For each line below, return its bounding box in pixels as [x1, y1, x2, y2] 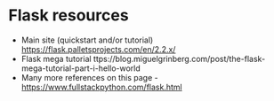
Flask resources [8, 5, 130, 26]
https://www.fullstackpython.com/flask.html [20, 82, 183, 92]
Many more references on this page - [20, 72, 158, 82]
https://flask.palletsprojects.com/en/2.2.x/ [20, 43, 176, 54]
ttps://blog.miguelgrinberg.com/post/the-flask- [93, 53, 266, 64]
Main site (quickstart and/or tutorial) [20, 35, 154, 45]
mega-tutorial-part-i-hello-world [20, 63, 141, 74]
